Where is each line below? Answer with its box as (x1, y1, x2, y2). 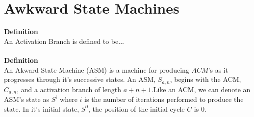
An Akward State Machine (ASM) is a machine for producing (4, 64, 189, 75)
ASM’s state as (4, 94, 49, 104)
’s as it (208, 64, 229, 75)
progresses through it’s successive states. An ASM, (4, 74, 156, 84)
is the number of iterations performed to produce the (84, 94, 244, 104)
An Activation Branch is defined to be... (4, 36, 124, 46)
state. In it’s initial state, (4, 103, 79, 114)
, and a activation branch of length (17, 84, 122, 94)
